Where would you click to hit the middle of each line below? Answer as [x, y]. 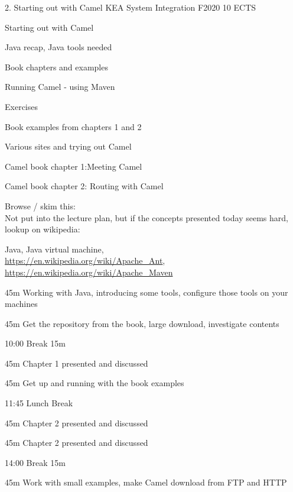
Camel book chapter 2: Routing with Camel [84, 186]
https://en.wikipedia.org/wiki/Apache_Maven [89, 272]
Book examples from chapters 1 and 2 [73, 126]
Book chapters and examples [56, 67]
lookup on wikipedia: [43, 229]
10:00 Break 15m [35, 343]
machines [21, 304]
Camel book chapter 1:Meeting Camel [74, 166]
